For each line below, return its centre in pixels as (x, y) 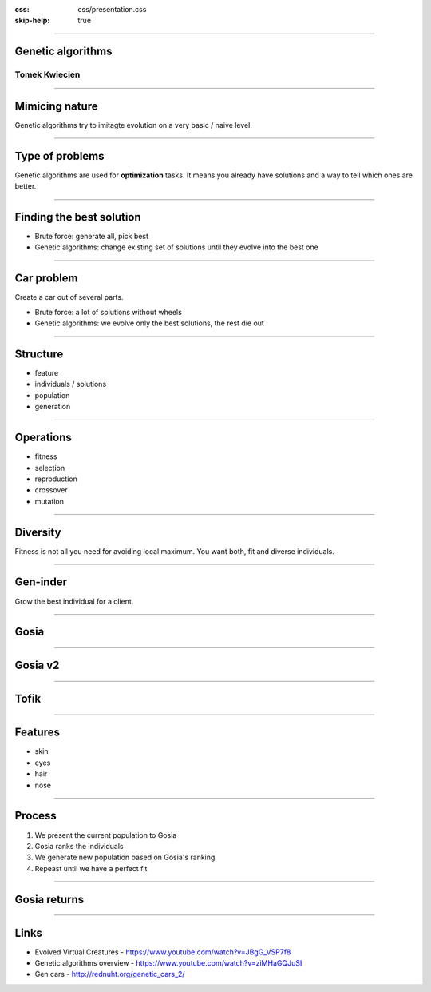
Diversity (38, 532)
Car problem (47, 279)
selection (50, 468)
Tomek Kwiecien (47, 74)
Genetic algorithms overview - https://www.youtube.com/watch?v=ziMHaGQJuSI (168, 963)
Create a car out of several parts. (69, 297)
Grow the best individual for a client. (74, 601)
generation (53, 407)
